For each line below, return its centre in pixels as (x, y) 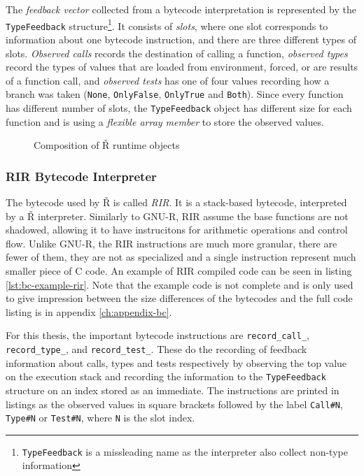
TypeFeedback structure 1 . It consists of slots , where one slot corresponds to (167, 24)
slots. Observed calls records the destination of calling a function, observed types (177, 53)
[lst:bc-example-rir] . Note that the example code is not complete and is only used (180, 284)
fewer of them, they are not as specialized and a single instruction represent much (181, 257)
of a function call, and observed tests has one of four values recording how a (168, 80)
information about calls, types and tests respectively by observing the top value (176, 362)
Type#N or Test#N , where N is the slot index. (100, 418)
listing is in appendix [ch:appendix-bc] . (89, 311)
